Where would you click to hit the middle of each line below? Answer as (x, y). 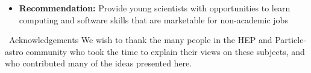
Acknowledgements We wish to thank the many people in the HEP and (141, 40)
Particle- (291, 40)
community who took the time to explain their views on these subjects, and (165, 51)
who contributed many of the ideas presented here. (99, 63)
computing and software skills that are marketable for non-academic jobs (153, 19)
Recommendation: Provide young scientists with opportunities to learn (155, 8)
